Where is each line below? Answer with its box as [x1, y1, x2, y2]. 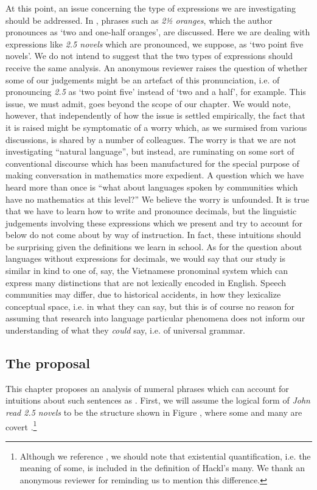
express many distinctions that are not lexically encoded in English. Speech [5, 276, 287, 289]
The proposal [5, 354, 90, 373]
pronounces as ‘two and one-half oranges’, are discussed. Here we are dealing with [5, 26, 310, 38]
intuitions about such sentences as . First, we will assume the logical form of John [5, 394, 310, 407]
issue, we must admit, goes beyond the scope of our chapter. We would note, [5, 97, 291, 110]
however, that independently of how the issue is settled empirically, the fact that [5, 109, 305, 122]
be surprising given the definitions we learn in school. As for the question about [5, 240, 302, 253]
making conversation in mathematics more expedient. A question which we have [5, 169, 304, 181]
